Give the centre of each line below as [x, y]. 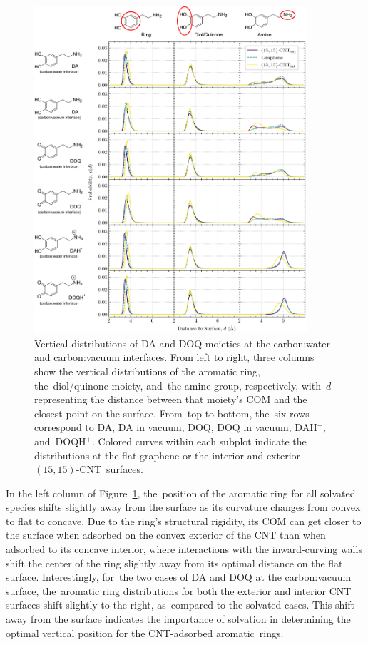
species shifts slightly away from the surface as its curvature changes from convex [183, 507]
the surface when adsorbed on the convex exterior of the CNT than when [166, 535]
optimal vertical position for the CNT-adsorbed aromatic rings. [145, 633]
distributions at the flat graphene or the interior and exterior [168, 455]
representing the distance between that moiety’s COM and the [171, 399]
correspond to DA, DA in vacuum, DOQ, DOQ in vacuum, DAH [176, 427]
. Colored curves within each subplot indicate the [199, 441]
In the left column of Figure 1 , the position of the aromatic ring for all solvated [181, 493]
